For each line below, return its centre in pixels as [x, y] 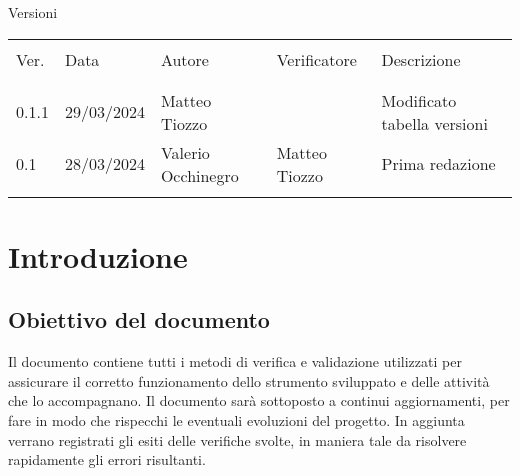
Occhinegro [199, 175]
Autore [184, 59]
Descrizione [421, 59]
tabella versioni [434, 123]
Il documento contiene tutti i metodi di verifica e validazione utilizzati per [235, 361]
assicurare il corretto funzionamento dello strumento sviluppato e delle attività [249, 380]
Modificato [419, 100]
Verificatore [316, 59]
